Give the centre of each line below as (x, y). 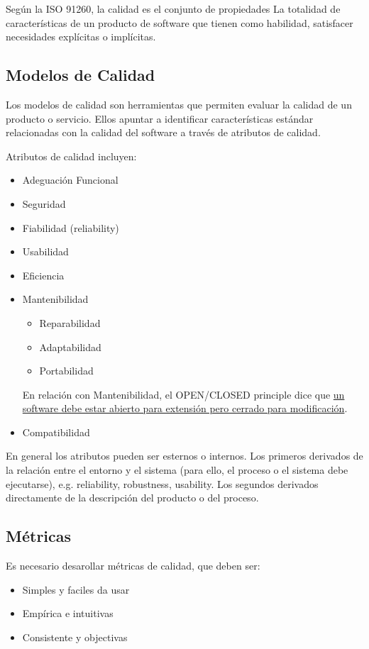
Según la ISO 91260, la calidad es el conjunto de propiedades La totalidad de (173, 9)
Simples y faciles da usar (76, 589)
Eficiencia (43, 275)
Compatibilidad (56, 432)
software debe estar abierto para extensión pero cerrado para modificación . (185, 408)
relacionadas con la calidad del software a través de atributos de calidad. (163, 132)
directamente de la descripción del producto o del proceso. (132, 498)
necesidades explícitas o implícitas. (81, 37)
